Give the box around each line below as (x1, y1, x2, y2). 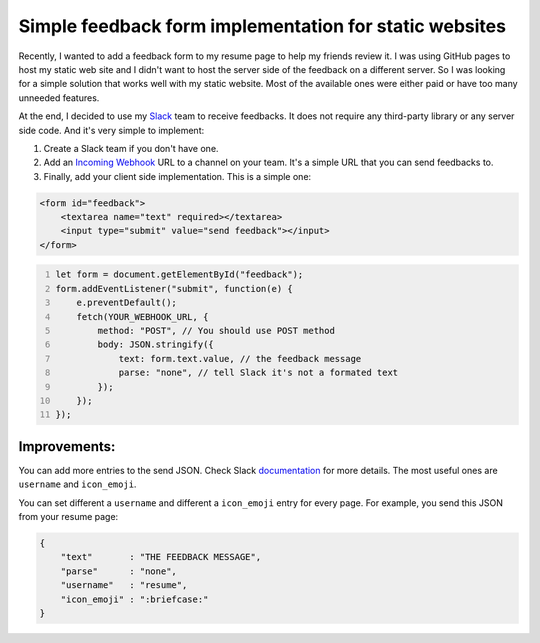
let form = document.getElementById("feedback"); (55, 269, 304, 280)
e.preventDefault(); (76, 297, 177, 309)
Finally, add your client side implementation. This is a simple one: (43, 170, 312, 182)
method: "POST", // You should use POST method (97, 325, 335, 336)
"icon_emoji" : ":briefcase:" (60, 593, 209, 605)
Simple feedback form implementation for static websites (18, 15, 507, 37)
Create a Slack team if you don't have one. (43, 142, 219, 154)
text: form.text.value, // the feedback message (118, 353, 362, 364)
